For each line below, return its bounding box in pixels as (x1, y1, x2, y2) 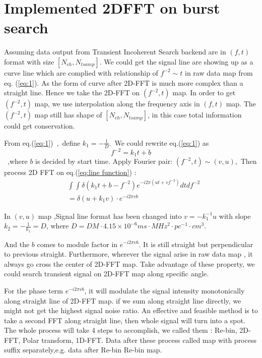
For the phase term (4, 285, 63, 295)
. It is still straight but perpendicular (139, 238, 253, 249)
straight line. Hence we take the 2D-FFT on (4, 87, 140, 98)
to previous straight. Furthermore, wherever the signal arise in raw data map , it (4, 249, 253, 259)
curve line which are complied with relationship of (4, 67, 158, 78)
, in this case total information (148, 109, 242, 120)
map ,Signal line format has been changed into (38, 210, 182, 221)
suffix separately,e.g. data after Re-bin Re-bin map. (4, 344, 162, 355)
